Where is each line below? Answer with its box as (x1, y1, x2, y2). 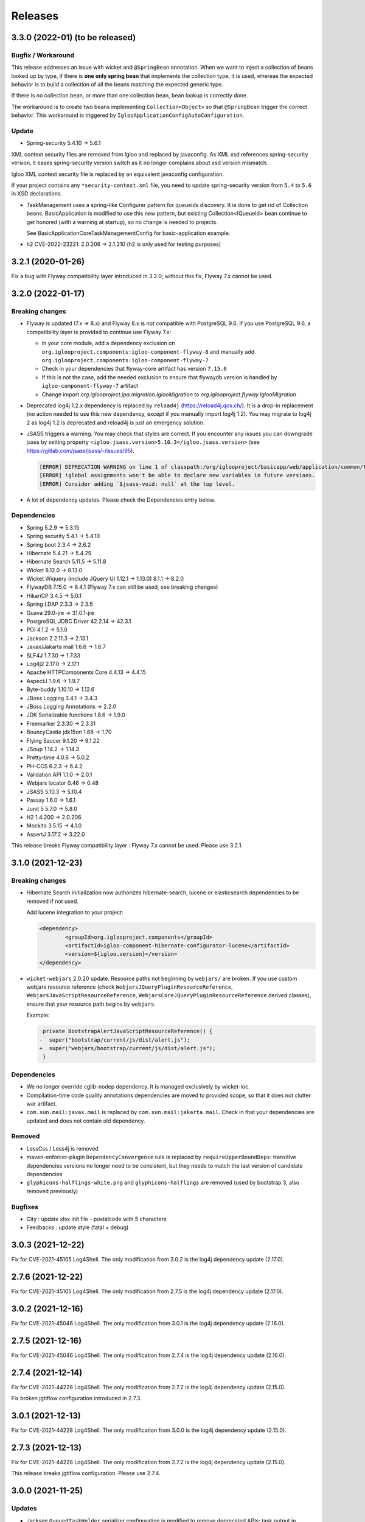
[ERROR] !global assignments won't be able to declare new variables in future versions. (39, 472, 316, 479)
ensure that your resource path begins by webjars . (26, 1000, 156, 1008)
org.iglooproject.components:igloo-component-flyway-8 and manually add (41, 348, 255, 356)
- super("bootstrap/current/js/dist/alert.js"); (39, 1036, 190, 1043)
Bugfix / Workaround (11, 51, 75, 59)
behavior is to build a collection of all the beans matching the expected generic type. (11, 81, 223, 88)
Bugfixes (11, 1202, 39, 1211)
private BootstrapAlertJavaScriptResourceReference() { (43, 1028, 213, 1035)
